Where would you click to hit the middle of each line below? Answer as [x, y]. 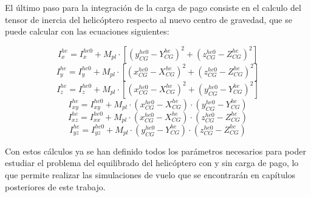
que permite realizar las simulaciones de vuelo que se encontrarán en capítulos [150, 174]
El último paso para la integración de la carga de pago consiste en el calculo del [153, 7]
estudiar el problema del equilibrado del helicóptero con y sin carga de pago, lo [152, 163]
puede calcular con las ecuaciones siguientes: [87, 31]
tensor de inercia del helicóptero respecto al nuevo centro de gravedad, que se [149, 19]
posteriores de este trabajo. [55, 186]
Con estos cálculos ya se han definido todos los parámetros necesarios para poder [155, 151]
